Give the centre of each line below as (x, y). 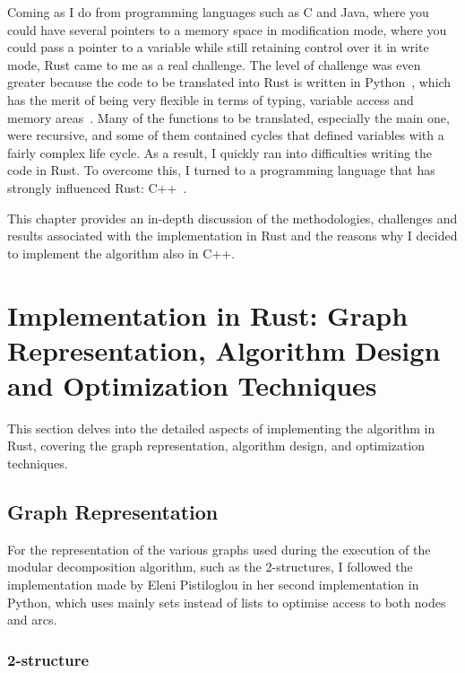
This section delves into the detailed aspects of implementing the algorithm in (221, 428)
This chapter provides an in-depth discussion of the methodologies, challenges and (232, 218)
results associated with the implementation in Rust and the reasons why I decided (232, 236)
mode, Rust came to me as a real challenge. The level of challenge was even (214, 64)
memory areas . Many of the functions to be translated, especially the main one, (228, 117)
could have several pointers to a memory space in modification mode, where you (227, 29)
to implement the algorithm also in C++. (121, 253)
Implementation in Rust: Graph (208, 315)
